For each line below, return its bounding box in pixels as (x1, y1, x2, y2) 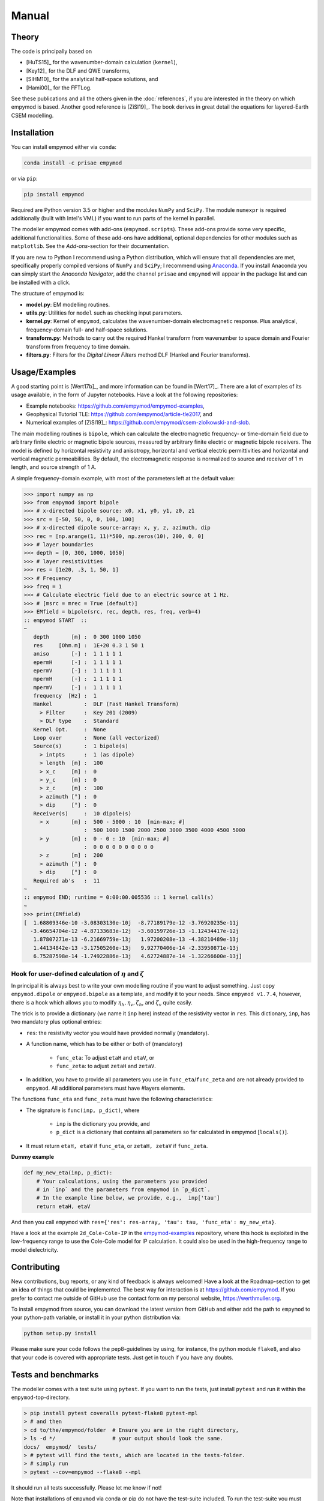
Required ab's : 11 (33, 877, 100, 884)
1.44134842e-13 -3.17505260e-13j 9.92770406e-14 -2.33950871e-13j (33, 944, 239, 951)
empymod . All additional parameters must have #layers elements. (26, 1084, 185, 1092)
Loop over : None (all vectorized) (33, 734, 160, 741)
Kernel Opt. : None (33, 726, 106, 732)
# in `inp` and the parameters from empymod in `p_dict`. (36, 1186, 211, 1193)
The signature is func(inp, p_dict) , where (26, 1107, 140, 1114)
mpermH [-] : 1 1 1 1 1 (33, 675, 122, 683)
